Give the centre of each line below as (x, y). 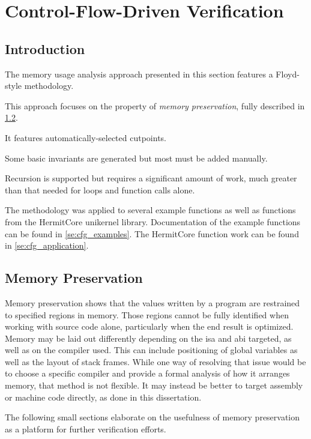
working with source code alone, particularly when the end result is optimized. (149, 326)
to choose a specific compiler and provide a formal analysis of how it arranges (147, 373)
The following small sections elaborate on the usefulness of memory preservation (152, 417)
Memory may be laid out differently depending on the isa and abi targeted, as (148, 338)
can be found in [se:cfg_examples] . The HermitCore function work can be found (152, 233)
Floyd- (288, 74)
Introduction (45, 48)
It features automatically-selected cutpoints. (86, 137)
